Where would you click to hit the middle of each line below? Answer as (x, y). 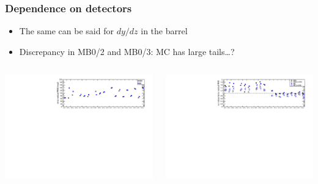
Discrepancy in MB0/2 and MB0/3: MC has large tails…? (127, 51)
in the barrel (164, 31)
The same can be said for (66, 31)
